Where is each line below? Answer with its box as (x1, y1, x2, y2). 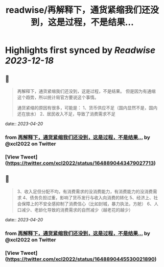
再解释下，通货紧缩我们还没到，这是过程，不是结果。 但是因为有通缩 (17, 88, 156, 94)
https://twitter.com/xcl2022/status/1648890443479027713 (7, 160, 154, 166)
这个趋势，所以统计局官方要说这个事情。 (17, 94, 99, 100)
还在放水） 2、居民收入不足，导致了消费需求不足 (17, 111, 116, 117)
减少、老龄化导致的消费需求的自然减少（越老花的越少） (21, 207, 133, 213)
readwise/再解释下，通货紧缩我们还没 (5, 4, 159, 16)
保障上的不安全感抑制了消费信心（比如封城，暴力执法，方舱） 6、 (21, 201, 154, 207)
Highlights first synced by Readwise (5, 45, 156, 56)
